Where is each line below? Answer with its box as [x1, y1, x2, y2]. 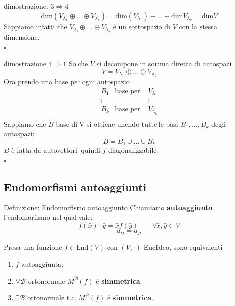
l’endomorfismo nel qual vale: [4, 212, 93, 222]
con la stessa [179, 21, 217, 31]
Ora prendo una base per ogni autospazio [4, 76, 130, 87]
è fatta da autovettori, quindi [11, 145, 100, 155]
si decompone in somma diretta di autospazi [96, 58, 232, 69]
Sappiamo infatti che [4, 21, 67, 31]
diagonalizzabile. [108, 145, 158, 155]
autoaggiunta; [21, 258, 63, 269]
